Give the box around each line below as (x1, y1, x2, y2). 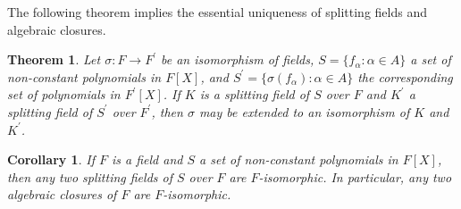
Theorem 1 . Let (7, 50, 101, 69)
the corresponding (357, 67, 453, 86)
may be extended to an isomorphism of (198, 102, 410, 121)
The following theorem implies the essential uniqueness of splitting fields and (7, 3, 427, 21)
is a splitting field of (199, 85, 310, 104)
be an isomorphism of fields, (160, 50, 314, 69)
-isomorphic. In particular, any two (258, 167, 452, 186)
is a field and (111, 150, 183, 169)
